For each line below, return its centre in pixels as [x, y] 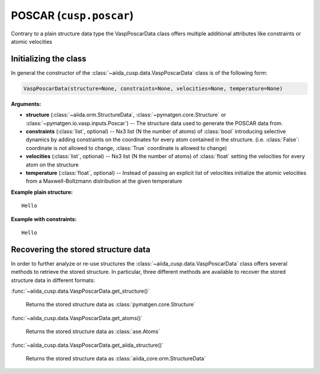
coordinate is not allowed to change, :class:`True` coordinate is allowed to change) [127, 148]
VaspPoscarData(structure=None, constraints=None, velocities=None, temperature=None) [153, 88]
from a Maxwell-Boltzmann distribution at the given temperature [104, 181]
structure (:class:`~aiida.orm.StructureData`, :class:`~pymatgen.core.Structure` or [126, 115]
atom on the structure [52, 164]
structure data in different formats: [53, 280]
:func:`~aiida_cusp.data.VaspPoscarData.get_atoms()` [77, 318]
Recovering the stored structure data [81, 249]
